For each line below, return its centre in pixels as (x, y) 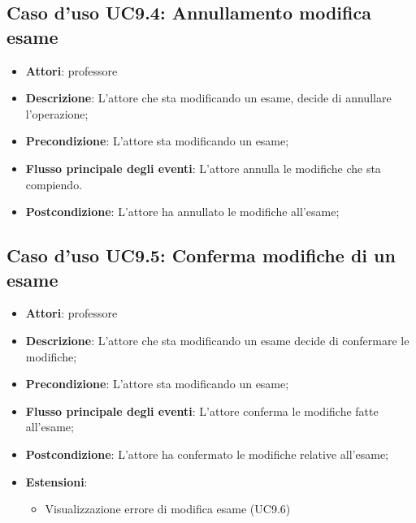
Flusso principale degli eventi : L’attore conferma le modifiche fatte (202, 411)
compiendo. (54, 184)
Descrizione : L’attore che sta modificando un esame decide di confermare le (217, 340)
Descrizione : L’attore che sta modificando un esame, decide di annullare (208, 98)
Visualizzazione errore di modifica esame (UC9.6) (168, 509)
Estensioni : (56, 481)
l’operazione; (57, 113)
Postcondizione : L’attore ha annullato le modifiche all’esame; (182, 212)
